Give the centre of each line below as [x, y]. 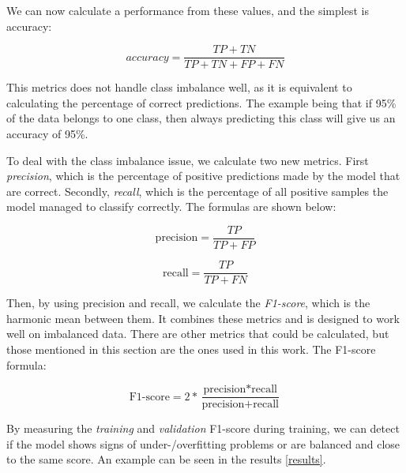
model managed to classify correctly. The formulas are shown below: [171, 206]
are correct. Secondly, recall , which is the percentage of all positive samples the [197, 191]
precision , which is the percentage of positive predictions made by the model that [203, 176]
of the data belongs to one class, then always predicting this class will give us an [201, 118]
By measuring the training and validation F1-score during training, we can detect [203, 428]
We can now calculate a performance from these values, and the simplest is [188, 10]
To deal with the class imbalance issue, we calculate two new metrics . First [188, 160]
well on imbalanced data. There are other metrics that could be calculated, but [198, 334]
